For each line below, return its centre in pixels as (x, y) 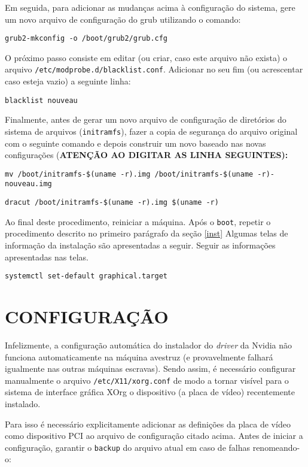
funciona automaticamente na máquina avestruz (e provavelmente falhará (139, 357)
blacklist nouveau (41, 100)
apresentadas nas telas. (47, 257)
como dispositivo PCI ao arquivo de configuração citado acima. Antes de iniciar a (154, 436)
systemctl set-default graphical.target (86, 276)
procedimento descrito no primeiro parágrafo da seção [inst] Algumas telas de (147, 233)
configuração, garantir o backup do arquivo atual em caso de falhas (127, 447)
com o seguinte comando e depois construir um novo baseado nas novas (135, 143)
